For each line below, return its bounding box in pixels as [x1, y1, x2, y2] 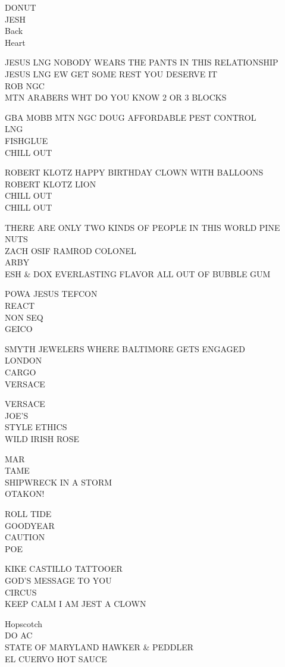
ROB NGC [5, 79, 45, 92]
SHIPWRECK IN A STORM [5, 475, 112, 488]
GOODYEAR [5, 519, 55, 531]
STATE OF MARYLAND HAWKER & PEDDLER [5, 640, 193, 653]
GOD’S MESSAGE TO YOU [5, 574, 112, 586]
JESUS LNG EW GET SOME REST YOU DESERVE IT [5, 67, 218, 80]
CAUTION [5, 531, 45, 543]
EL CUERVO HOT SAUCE [5, 652, 107, 665]
